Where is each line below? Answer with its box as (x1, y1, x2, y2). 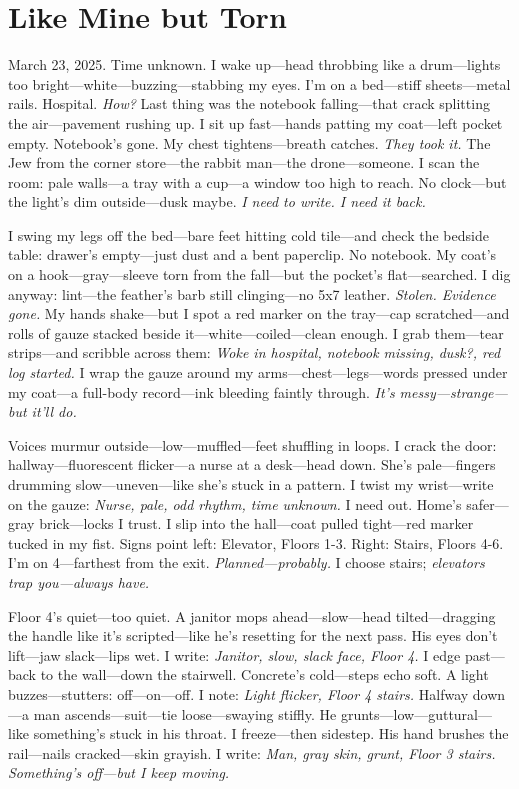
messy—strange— (399, 381, 508, 402)
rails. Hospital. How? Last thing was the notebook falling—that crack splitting (8, 93, 490, 114)
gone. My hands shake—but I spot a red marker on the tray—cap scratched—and (8, 303, 510, 324)
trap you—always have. (8, 571, 150, 592)
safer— (466, 493, 509, 514)
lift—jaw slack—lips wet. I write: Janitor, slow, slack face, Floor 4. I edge (8, 644, 461, 665)
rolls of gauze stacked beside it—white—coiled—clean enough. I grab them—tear (8, 322, 504, 343)
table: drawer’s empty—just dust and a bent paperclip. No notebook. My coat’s (8, 244, 497, 265)
